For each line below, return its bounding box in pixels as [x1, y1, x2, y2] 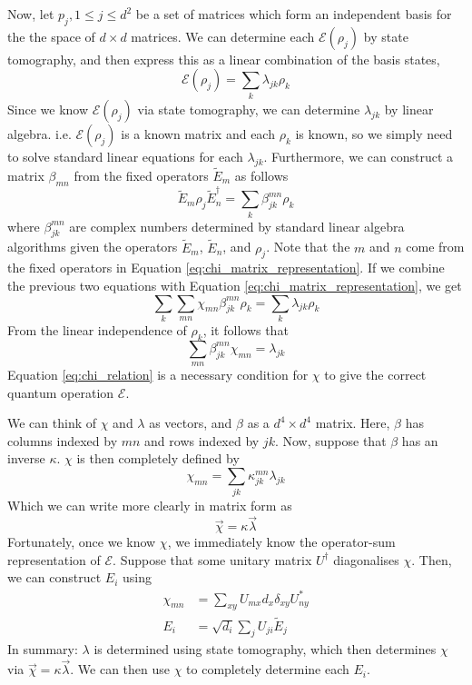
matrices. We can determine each [131, 26, 315, 45]
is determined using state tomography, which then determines [93, 640, 437, 659]
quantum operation [7, 382, 114, 402]
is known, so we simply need [295, 124, 453, 143]
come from [406, 237, 465, 256]
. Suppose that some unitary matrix [113, 550, 312, 569]
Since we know [7, 99, 89, 118]
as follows [234, 165, 289, 184]
